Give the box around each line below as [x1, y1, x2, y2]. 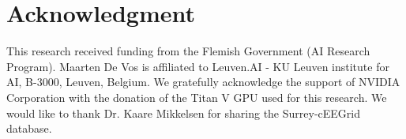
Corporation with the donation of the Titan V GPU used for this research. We [6, 88, 387, 105]
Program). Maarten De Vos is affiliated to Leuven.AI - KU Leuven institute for [6, 58, 389, 74]
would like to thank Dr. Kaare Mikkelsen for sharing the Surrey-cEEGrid [6, 104, 360, 121]
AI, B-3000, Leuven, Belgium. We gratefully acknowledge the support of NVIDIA [6, 73, 400, 90]
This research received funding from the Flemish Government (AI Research [6, 43, 370, 59]
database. [6, 120, 52, 137]
